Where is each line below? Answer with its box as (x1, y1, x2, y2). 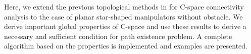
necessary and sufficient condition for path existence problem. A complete (4, 30, 232, 41)
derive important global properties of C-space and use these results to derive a (4, 21, 246, 31)
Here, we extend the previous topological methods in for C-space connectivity (4, 1, 244, 11)
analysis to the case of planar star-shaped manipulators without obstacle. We (4, 11, 243, 21)
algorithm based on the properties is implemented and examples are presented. (4, 40, 248, 51)
